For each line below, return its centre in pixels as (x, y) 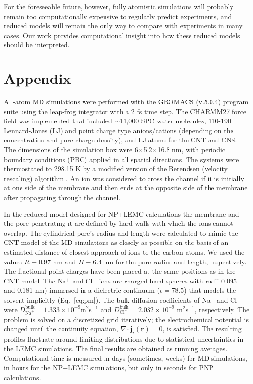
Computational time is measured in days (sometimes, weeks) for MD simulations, (126, 358)
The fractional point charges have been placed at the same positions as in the (120, 271)
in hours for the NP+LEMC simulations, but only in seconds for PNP (109, 368)
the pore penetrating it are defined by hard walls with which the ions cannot (119, 223)
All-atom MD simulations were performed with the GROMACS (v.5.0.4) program (126, 102)
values (13, 261)
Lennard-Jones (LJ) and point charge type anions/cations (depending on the (119, 130)
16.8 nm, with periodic (191, 150)
